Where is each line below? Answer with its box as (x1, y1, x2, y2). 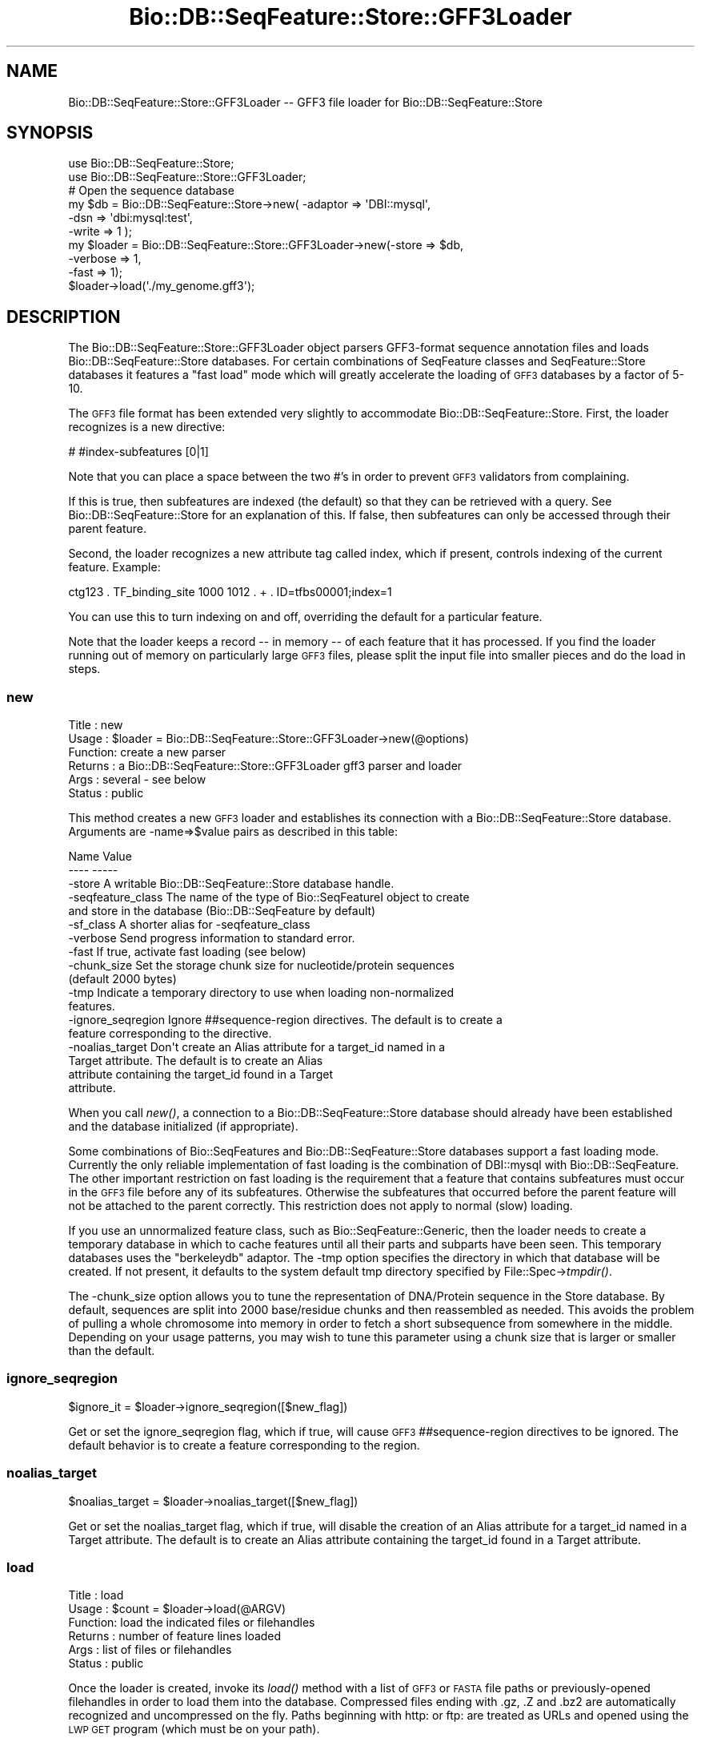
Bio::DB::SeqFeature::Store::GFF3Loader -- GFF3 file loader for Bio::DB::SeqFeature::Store (68, 95, 543, 109)
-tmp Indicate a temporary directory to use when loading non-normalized (68, 986, 454, 1000)
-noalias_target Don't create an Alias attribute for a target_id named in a (68, 1040, 446, 1054)
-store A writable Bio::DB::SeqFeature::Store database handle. (68, 877, 395, 891)
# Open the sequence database (68, 183, 234, 198)
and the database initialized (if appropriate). (68, 1119, 298, 1134)
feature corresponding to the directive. (68, 1026, 272, 1041)
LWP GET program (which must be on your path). (68, 1722, 320, 1736)
